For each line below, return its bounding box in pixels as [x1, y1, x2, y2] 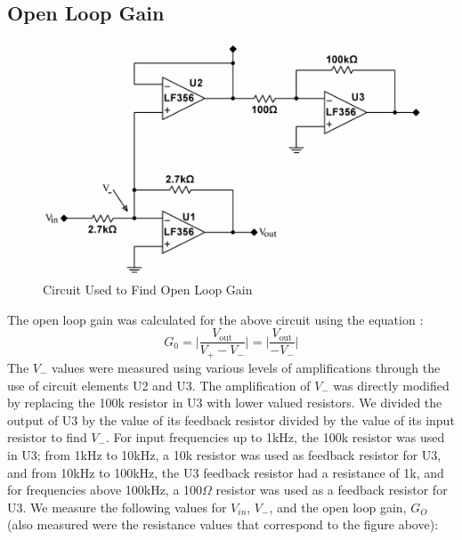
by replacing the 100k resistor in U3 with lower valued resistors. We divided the [7, 393, 442, 412]
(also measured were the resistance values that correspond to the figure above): [7, 515, 439, 534]
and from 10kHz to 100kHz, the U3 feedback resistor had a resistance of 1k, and [7, 463, 444, 481]
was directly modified [333, 375, 450, 394]
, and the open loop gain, [269, 497, 407, 516]
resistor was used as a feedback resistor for [215, 480, 448, 499]
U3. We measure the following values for [7, 497, 227, 516]
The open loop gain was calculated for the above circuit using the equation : [7, 310, 424, 328]
